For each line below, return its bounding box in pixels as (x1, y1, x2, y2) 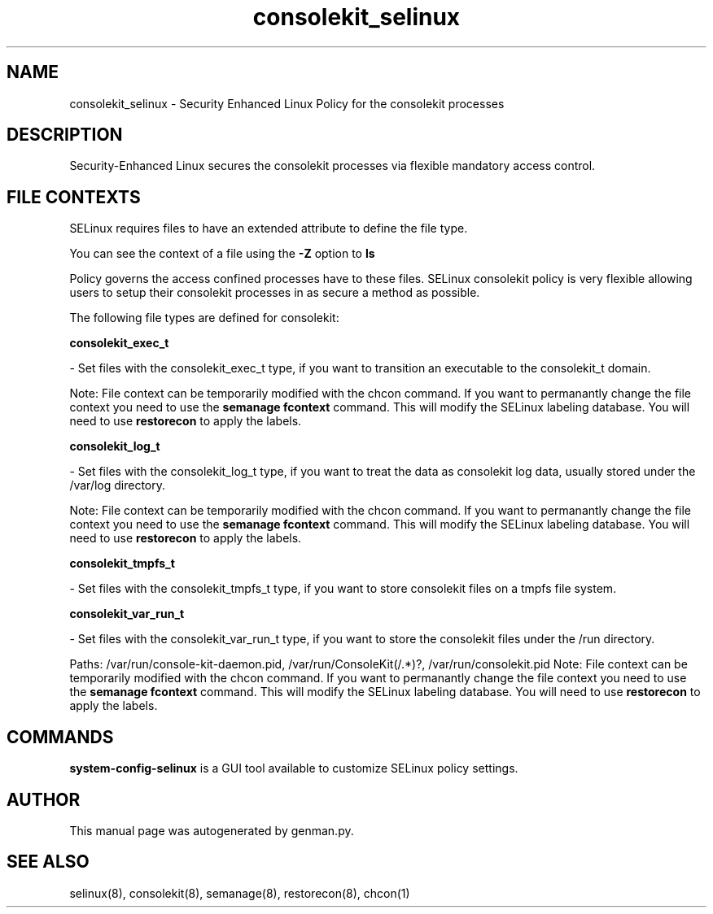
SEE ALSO (7, 851, 90, 873)
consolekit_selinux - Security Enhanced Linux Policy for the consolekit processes (69, 96, 505, 111)
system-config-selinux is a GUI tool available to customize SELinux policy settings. (69, 761, 518, 776)
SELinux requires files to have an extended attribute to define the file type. (69, 221, 468, 236)
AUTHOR (7, 789, 81, 810)
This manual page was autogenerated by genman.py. (69, 823, 354, 838)
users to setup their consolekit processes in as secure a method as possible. (69, 285, 480, 300)
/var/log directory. (69, 478, 166, 493)
